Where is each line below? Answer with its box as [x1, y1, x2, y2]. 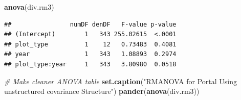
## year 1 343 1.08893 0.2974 [4, 51, 177, 58]
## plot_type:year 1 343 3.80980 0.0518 [4, 60, 177, 68]
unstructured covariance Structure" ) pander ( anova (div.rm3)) [4, 86, 200, 96]
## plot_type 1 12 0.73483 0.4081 [4, 40, 177, 48]
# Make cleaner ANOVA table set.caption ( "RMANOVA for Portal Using [4, 76, 237, 86]
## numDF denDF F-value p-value [4, 20, 177, 28]
